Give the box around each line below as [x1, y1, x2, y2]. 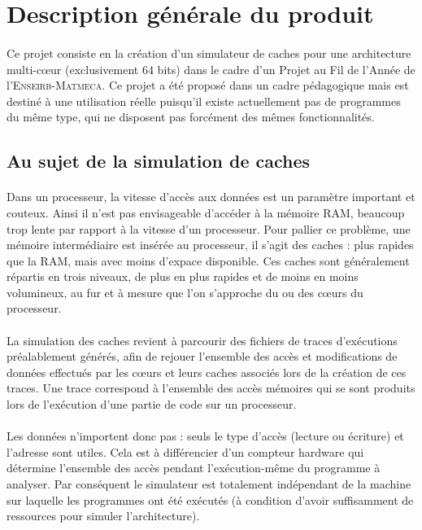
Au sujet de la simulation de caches [7, 148, 311, 173]
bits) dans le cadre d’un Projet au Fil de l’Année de [157, 60, 415, 77]
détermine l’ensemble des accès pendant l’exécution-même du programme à [7, 459, 381, 476]
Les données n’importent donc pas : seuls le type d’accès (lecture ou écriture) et [7, 427, 404, 445]
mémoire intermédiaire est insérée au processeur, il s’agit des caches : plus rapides [7, 236, 414, 253]
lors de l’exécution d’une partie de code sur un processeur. [7, 396, 297, 413]
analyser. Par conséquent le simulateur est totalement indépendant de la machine [7, 475, 411, 492]
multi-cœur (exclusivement [7, 60, 139, 77]
